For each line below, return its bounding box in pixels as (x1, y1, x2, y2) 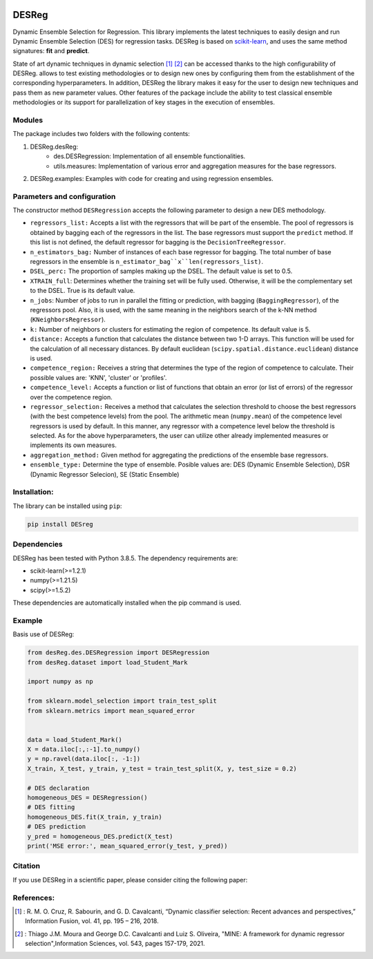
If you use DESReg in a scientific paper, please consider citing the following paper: (12, 875, 248, 884)
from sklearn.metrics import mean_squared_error (27, 707, 195, 714)
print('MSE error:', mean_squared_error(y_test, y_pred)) (27, 842, 228, 850)
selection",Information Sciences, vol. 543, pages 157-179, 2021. (25, 940, 205, 948)
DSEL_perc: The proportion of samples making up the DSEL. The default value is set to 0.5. (30, 267, 293, 276)
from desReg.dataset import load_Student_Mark (27, 658, 188, 666)
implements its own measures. (30, 441, 117, 449)
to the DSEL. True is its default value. (30, 287, 135, 295)
